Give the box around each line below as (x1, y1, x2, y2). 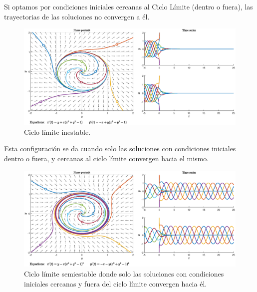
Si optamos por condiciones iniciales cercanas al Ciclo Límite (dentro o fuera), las (4, 1, 253, 11)
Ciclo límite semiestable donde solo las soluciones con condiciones (24, 269, 224, 279)
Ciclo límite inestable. (24, 126, 91, 137)
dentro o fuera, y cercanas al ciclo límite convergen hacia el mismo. (4, 153, 209, 163)
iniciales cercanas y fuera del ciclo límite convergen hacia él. (24, 278, 207, 289)
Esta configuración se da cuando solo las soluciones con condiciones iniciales (4, 143, 236, 154)
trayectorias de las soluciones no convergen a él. (4, 11, 150, 21)
